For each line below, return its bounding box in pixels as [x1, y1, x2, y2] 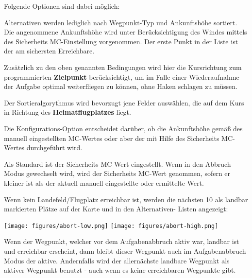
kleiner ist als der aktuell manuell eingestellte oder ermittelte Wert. [4, 177, 204, 188]
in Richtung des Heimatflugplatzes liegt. [4, 107, 131, 117]
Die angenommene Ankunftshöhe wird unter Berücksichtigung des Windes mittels [4, 27, 247, 37]
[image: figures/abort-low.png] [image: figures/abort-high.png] [4, 222, 218, 229]
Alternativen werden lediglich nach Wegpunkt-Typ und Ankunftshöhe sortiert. [4, 17, 237, 27]
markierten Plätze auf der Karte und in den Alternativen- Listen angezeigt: [4, 204, 228, 214]
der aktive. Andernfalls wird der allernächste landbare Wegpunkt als [26, 255, 230, 265]
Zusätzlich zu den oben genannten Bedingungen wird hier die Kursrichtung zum [4, 62, 242, 72]
